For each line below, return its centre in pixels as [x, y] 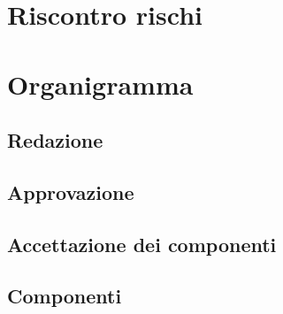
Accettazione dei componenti [142, 244]
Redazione [55, 140]
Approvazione [71, 191]
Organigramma [100, 84]
